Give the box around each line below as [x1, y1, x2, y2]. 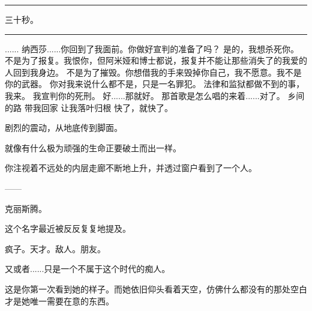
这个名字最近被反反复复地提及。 [5, 222, 131, 235]
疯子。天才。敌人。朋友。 [5, 242, 106, 255]
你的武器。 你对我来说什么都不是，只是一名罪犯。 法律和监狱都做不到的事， [5, 77, 305, 90]
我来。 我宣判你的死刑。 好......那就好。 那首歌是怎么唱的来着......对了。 [5, 89, 285, 101]
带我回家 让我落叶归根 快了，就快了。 [24, 101, 173, 113]
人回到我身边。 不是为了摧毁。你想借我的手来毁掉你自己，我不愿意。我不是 [5, 65, 302, 78]
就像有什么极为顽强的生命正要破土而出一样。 [5, 141, 181, 154]
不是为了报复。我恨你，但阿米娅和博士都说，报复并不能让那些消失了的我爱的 [5, 54, 307, 67]
